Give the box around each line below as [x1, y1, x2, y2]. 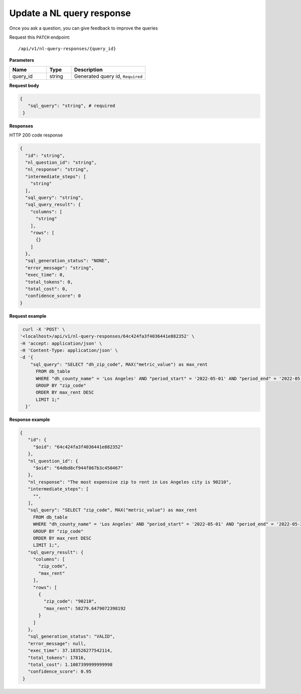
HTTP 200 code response [9, 132, 63, 138]
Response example [9, 417, 50, 423]
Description [74, 66, 103, 73]
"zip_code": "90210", [43, 599, 97, 604]
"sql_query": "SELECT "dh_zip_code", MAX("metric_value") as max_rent [30, 361, 208, 367]
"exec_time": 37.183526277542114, [28, 648, 113, 653]
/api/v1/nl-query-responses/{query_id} [18, 46, 116, 52]
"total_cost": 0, [25, 286, 68, 292]
